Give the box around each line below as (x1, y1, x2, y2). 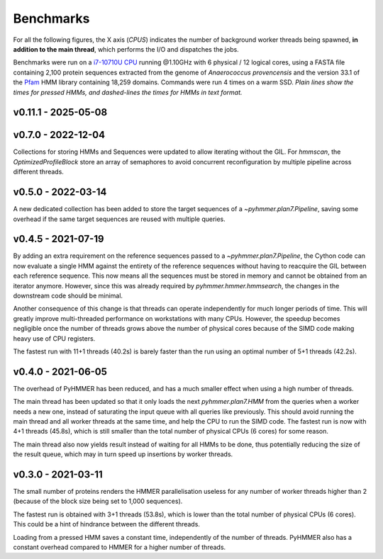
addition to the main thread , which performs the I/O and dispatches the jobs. (13, 45, 239, 53)
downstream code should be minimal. (13, 291, 123, 300)
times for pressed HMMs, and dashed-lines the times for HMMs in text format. (13, 88, 243, 96)
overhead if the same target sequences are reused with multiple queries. (13, 215, 226, 223)
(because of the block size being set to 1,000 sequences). (13, 497, 183, 506)
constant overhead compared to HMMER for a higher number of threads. (13, 543, 226, 552)
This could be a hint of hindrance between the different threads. (13, 520, 200, 529)
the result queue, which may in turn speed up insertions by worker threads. (13, 450, 233, 458)
